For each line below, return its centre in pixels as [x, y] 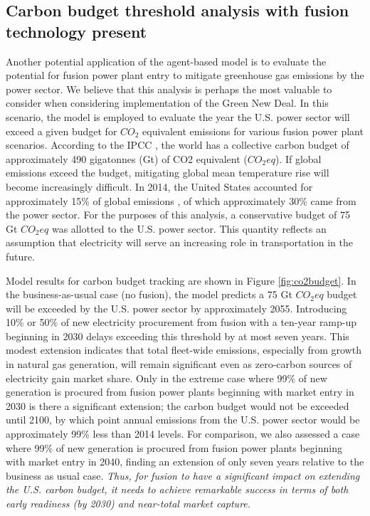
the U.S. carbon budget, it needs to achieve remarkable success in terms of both [177, 489]
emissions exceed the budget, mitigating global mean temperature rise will [168, 173]
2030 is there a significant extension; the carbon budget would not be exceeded [178, 405]
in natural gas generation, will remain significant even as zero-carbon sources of [179, 364]
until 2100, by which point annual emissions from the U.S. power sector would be [183, 420]
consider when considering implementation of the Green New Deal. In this [167, 103]
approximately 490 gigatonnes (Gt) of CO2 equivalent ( [127, 158]
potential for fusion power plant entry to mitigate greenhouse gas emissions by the [185, 75]
